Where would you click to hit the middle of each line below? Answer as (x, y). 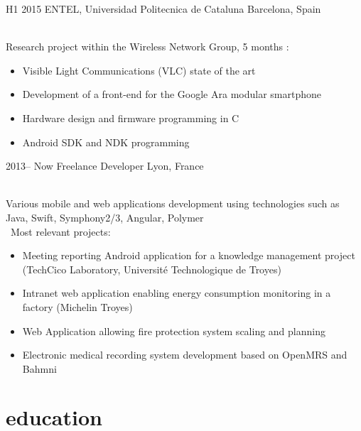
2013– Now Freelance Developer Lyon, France (105, 166)
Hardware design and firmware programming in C (131, 118)
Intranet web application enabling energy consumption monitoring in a (177, 293)
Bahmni (39, 368)
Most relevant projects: (60, 231)
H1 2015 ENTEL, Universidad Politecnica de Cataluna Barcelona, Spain (163, 9)
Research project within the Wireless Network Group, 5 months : (147, 47)
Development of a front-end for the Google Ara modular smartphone (172, 94)
